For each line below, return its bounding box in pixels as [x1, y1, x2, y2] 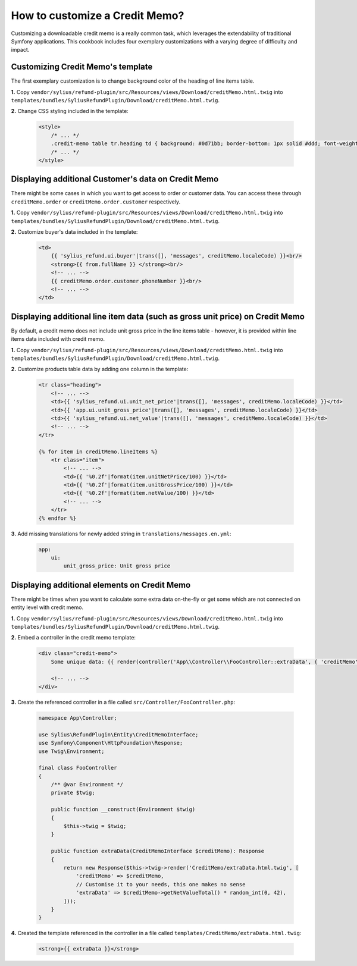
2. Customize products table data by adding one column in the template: [11, 366, 189, 373]
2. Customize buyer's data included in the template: [11, 228, 138, 236]
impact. [11, 46, 30, 54]
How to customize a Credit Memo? [11, 9, 184, 22]
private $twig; [51, 789, 95, 796]
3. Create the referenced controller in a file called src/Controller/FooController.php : [11, 698, 236, 705]
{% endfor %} [38, 515, 77, 522]
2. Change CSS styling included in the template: [11, 108, 129, 115]
